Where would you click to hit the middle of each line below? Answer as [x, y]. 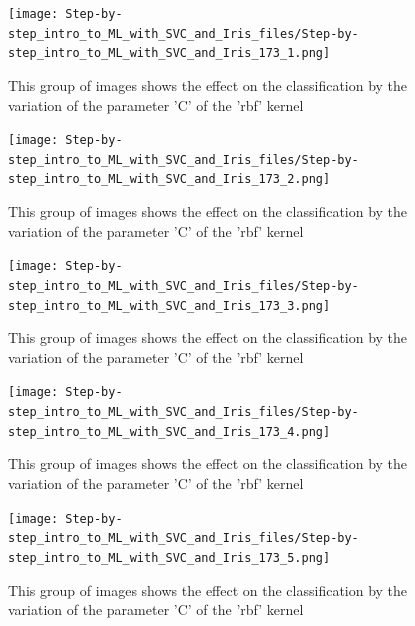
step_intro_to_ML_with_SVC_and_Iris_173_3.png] [169, 305]
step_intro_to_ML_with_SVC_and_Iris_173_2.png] [169, 179]
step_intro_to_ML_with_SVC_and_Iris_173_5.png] [169, 557]
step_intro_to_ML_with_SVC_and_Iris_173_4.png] [169, 431]
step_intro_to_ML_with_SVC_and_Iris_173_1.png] [169, 53]
